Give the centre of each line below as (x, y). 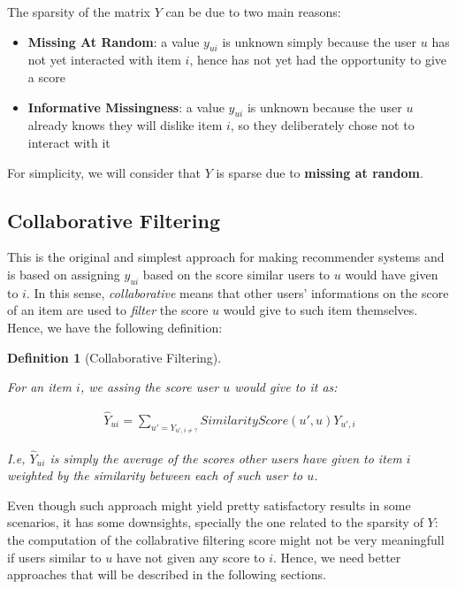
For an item (40, 387)
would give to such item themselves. (320, 310)
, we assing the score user (149, 387)
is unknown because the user (324, 107)
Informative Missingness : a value (126, 107)
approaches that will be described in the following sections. (167, 574)
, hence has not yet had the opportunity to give (318, 60)
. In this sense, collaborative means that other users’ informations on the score (237, 292)
